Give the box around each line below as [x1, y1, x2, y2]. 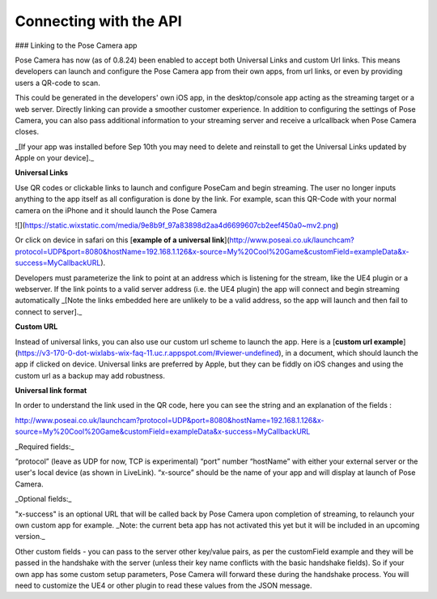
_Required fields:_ [15, 442, 74, 451]
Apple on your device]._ [15, 153, 95, 163]
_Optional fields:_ [15, 494, 72, 504]
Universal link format [15, 386, 87, 396]
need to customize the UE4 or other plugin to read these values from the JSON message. [15, 580, 312, 590]
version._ [15, 532, 45, 541]
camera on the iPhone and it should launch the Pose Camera [15, 205, 218, 215]
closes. [15, 126, 40, 137]
